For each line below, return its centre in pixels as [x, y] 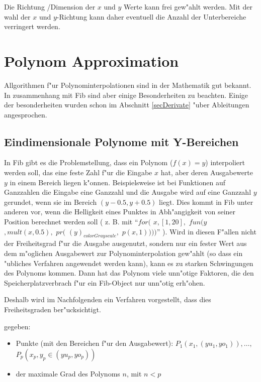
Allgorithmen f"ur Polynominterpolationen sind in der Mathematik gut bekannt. [128, 85]
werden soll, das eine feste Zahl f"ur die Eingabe [78, 172]
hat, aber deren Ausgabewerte [207, 172]
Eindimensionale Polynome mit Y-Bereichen [121, 141]
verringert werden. [32, 26]
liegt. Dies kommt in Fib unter [206, 202]
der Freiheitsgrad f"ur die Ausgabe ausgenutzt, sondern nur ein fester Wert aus [125, 243]
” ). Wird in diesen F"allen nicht [206, 231]
